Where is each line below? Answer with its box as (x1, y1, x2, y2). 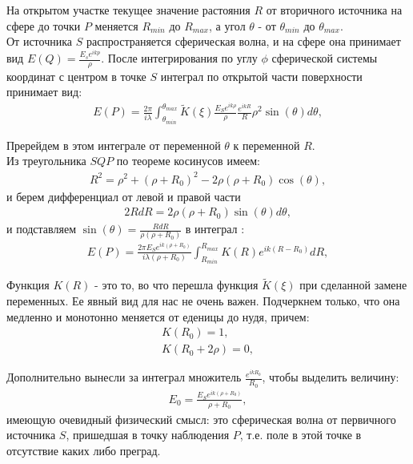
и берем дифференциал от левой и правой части (6, 188, 241, 204)
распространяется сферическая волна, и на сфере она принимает (86, 33, 401, 50)
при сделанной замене (299, 276, 407, 293)
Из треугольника (6, 152, 86, 169)
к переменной (233, 136, 300, 153)
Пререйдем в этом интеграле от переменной (6, 136, 221, 153)
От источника (6, 33, 72, 50)
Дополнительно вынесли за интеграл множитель (6, 369, 242, 385)
